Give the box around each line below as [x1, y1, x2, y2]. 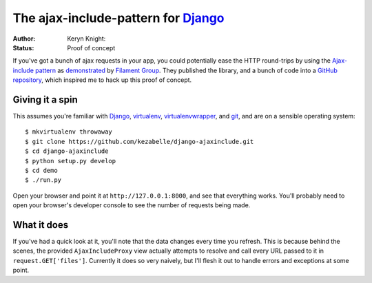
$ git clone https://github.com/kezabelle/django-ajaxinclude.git [25, 138, 254, 145]
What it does [12, 219, 69, 231]
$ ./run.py [25, 176, 62, 184]
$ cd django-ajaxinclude [25, 147, 109, 155]
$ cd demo [25, 166, 58, 174]
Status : [12, 43, 34, 52]
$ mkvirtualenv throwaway [25, 128, 113, 136]
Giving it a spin [12, 94, 79, 105]
